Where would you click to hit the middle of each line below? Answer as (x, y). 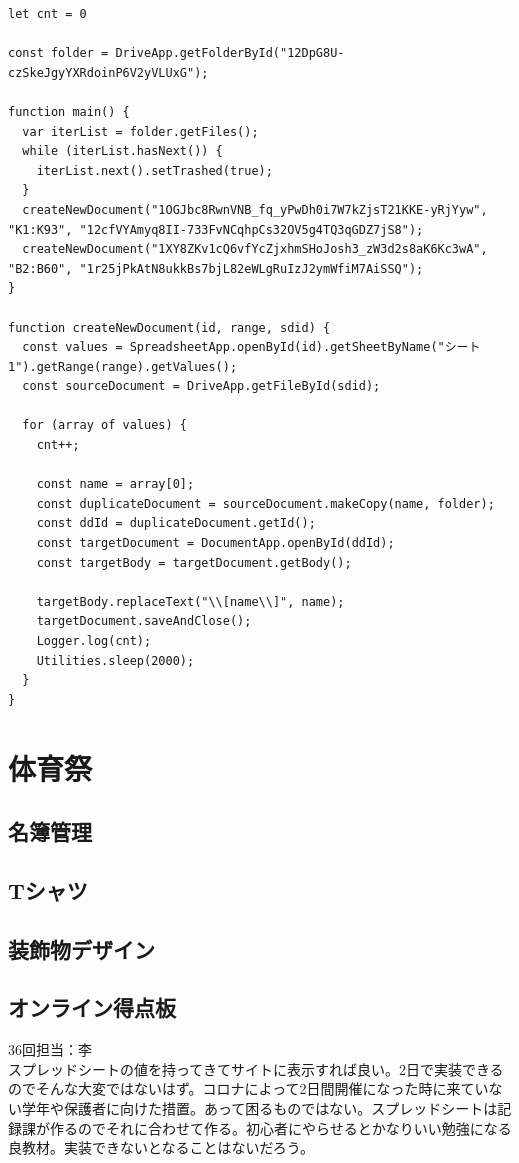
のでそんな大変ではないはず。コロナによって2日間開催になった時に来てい (248, 1088)
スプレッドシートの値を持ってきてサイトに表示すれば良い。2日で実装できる (256, 1068)
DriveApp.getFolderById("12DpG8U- (230, 53)
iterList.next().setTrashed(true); (154, 170)
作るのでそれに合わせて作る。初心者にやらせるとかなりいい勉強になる (280, 1127)
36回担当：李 (50, 1049)
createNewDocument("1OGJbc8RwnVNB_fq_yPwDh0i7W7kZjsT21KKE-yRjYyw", (255, 209)
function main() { (69, 111)
